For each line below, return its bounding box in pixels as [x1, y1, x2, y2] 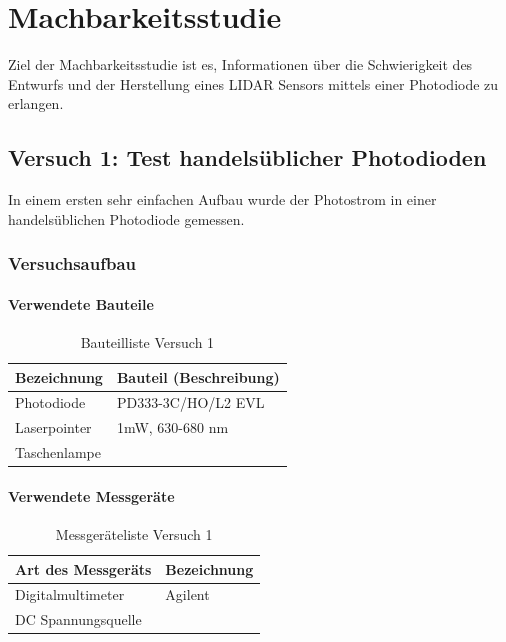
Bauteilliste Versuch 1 [80, 331, 215, 352]
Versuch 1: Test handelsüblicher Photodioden [8, 142, 487, 173]
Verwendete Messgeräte [8, 485, 175, 506]
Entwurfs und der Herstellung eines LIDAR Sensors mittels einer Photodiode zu [8, 73, 499, 94]
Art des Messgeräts [15, 558, 152, 579]
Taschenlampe [15, 442, 102, 463]
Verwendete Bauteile [8, 293, 154, 314]
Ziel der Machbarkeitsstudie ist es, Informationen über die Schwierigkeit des [8, 54, 473, 75]
